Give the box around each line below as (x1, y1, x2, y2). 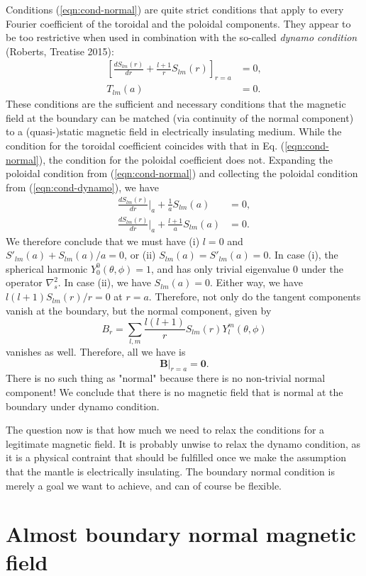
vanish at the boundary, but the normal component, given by (6, 303, 272, 317)
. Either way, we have (210, 275, 303, 290)
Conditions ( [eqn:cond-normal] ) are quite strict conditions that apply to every (6, 2, 344, 16)
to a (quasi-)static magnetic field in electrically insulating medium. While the (6, 124, 342, 139)
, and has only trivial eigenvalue (151, 261, 290, 276)
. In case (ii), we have (57, 275, 151, 290)
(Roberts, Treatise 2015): (6, 43, 114, 58)
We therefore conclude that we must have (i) (6, 233, 200, 248)
